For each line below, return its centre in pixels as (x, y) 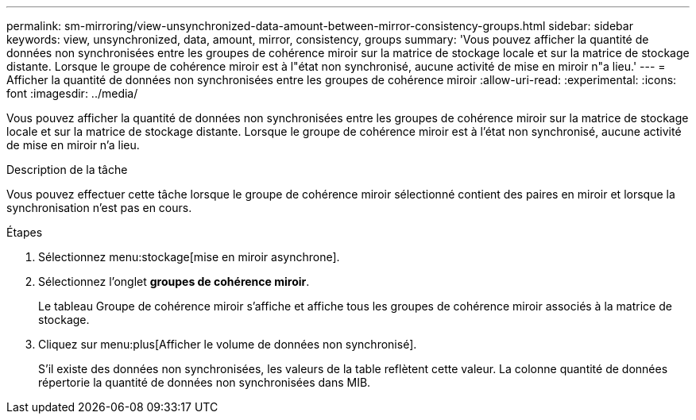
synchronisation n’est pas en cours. (99, 208)
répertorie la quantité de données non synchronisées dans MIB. (205, 382)
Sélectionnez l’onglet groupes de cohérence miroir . (174, 281)
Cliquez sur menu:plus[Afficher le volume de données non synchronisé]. (228, 344)
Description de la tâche (67, 170)
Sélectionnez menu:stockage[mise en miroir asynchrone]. (189, 257)
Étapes (25, 232)
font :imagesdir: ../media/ (72, 93)
